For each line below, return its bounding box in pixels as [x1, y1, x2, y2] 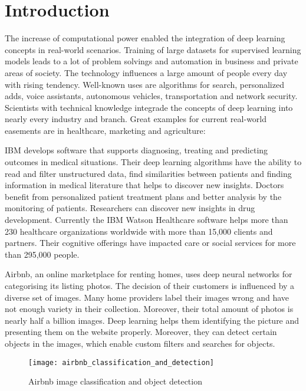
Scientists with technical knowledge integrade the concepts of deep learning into [5, 101, 293, 113]
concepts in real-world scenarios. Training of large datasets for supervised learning [5, 43, 301, 55]
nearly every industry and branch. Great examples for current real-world [5, 113, 267, 125]
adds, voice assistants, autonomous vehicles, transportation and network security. [5, 90, 298, 102]
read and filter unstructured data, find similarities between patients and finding [5, 167, 292, 179]
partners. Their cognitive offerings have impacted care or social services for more [5, 236, 296, 249]
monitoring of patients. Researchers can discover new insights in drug [5, 202, 255, 214]
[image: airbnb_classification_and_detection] [28, 358, 214, 367]
